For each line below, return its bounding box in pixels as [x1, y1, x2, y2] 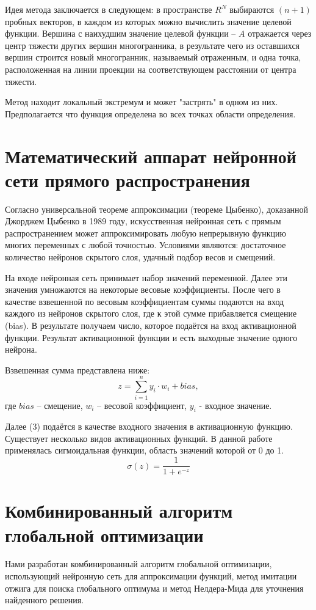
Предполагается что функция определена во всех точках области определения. [5, 107, 296, 120]
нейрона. [5, 343, 37, 356]
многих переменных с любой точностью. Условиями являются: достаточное [5, 238, 286, 251]
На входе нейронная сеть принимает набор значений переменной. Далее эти [5, 271, 288, 284]
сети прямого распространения [5, 167, 250, 192]
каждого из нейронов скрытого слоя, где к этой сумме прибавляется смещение [5, 307, 297, 320]
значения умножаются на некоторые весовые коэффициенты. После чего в [5, 283, 281, 296]
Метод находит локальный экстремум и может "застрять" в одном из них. [5, 95, 278, 108]
